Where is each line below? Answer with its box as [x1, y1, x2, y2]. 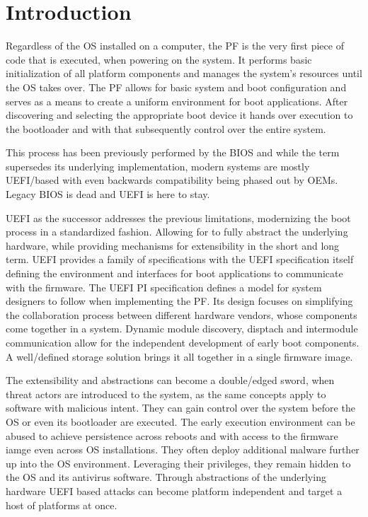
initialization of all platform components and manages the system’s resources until [6, 66, 362, 81]
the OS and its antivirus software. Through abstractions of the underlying [6, 470, 326, 484]
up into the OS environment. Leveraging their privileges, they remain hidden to [6, 455, 351, 470]
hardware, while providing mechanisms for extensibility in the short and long [6, 238, 340, 252]
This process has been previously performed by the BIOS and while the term [6, 145, 340, 160]
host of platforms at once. [6, 497, 117, 512]
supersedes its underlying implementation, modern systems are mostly [6, 158, 310, 173]
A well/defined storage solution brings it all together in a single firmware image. [6, 349, 353, 364]
